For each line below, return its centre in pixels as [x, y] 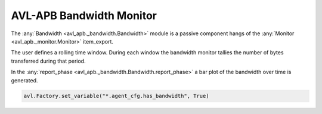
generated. [24, 80]
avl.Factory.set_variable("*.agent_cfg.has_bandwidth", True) [116, 96]
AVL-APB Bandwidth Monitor [84, 16]
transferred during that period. [48, 61]
